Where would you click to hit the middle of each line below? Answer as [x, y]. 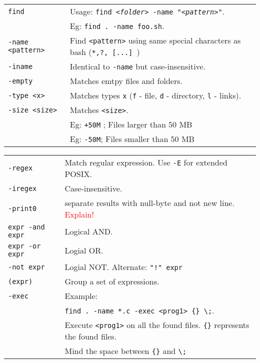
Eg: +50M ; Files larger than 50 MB [131, 124]
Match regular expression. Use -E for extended [146, 162]
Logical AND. [89, 231]
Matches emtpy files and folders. [126, 81]
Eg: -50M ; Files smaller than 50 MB [132, 139]
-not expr [26, 267]
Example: [81, 296]
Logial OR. [84, 250]
